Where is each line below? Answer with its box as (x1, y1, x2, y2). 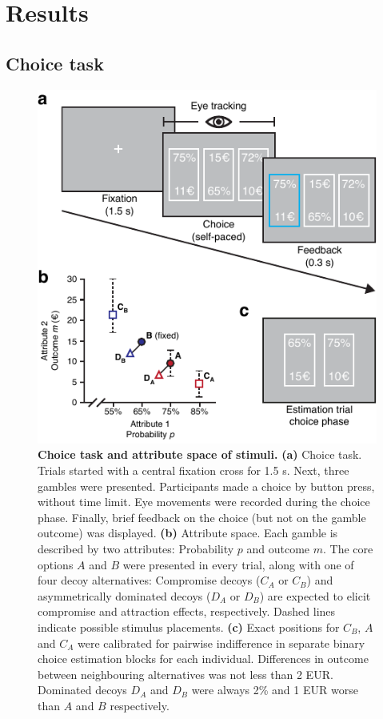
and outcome (246, 540, 310, 557)
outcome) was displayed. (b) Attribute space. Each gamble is (38, 524, 338, 541)
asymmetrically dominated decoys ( (38, 587, 211, 604)
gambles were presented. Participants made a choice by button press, (38, 477, 375, 494)
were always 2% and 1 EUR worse (191, 681, 358, 698)
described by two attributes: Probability (38, 540, 234, 557)
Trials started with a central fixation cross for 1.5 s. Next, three (38, 462, 349, 479)
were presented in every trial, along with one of (122, 556, 354, 572)
